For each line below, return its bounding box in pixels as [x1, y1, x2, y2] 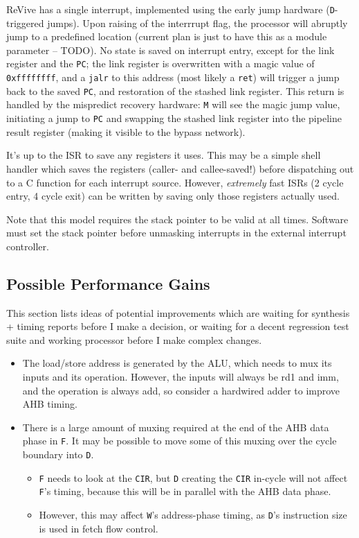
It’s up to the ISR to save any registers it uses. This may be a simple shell [6, 148, 321, 162]
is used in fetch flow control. [39, 521, 158, 535]
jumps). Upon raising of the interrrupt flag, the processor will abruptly [47, 15, 348, 30]
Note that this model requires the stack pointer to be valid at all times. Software [6, 211, 349, 226]
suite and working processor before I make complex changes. [6, 332, 262, 347]
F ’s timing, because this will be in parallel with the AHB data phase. [39, 484, 331, 498]
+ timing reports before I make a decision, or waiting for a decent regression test [6, 319, 349, 333]
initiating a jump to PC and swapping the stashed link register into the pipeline [6, 111, 342, 125]
